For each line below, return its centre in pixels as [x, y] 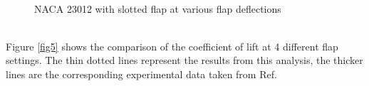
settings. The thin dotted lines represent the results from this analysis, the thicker [184, 60]
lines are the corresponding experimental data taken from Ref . [141, 74]
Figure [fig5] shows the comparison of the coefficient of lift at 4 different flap [172, 46]
